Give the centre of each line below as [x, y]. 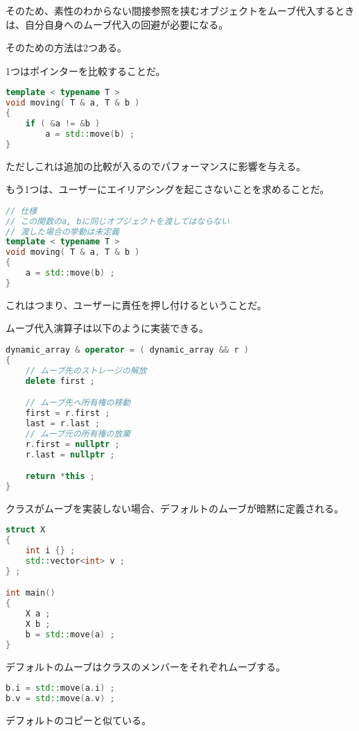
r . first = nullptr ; [72, 444]
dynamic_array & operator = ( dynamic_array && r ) [127, 350]
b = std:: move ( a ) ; [70, 634]
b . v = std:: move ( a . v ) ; [60, 699]
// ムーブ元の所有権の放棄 [78, 434]
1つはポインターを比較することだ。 [86, 70]
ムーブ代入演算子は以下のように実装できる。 [107, 328]
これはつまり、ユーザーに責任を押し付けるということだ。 [136, 304]
